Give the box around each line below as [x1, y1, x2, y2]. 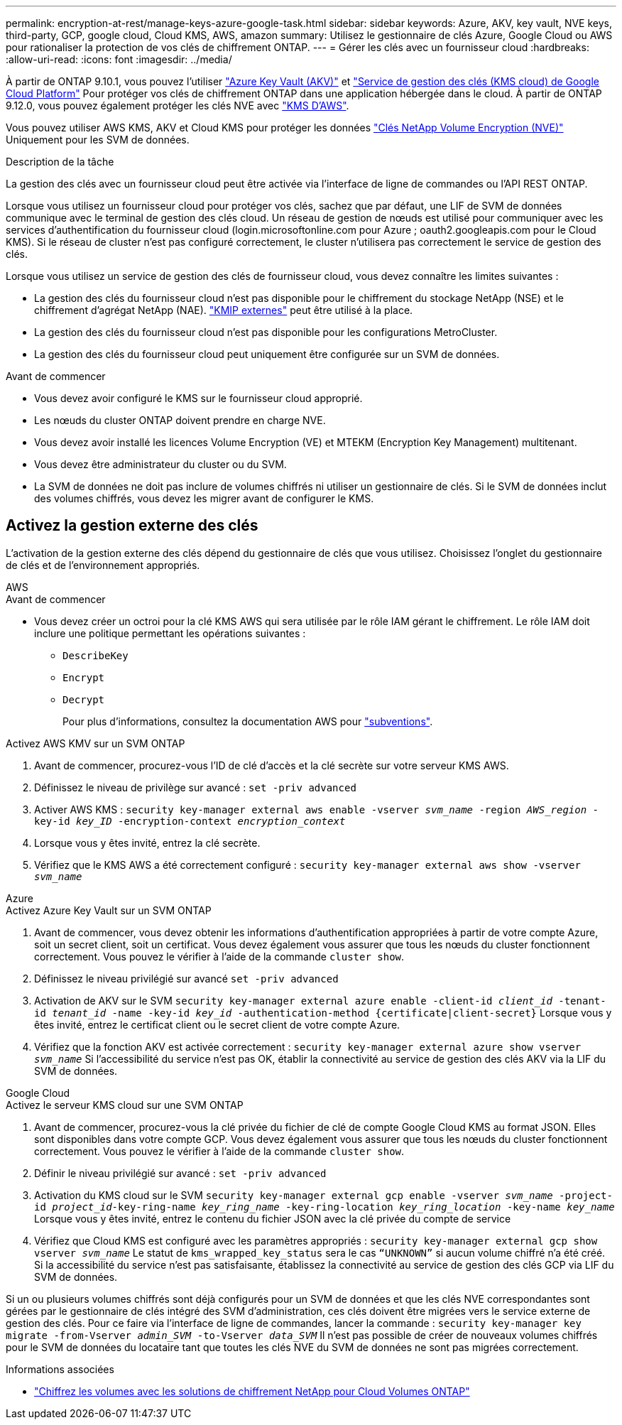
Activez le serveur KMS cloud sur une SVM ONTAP [6, 1098, 244, 1111]
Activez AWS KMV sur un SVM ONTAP [6, 737, 185, 749]
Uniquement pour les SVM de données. [6, 134, 190, 146]
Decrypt [62, 693, 105, 705]
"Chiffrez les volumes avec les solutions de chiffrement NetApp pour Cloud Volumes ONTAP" [34, 1385, 470, 1397]
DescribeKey [62, 649, 129, 661]
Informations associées [6, 1362, 114, 1375]
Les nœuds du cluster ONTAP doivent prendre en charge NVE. [34, 414, 326, 426]
